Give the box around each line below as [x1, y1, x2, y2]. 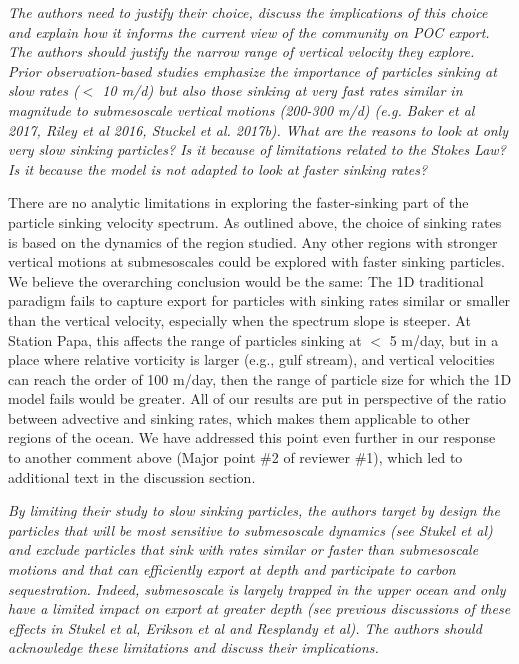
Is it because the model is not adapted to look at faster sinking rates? [8, 158, 428, 179]
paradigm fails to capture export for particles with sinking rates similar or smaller [8, 290, 511, 311]
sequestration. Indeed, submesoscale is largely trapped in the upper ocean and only [8, 578, 506, 599]
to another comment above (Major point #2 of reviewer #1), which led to [8, 447, 463, 468]
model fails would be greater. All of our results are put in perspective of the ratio [8, 388, 506, 409]
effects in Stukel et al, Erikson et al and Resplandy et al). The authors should [8, 617, 482, 638]
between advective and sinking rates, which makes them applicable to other [8, 407, 470, 428]
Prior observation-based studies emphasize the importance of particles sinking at [8, 60, 497, 81]
